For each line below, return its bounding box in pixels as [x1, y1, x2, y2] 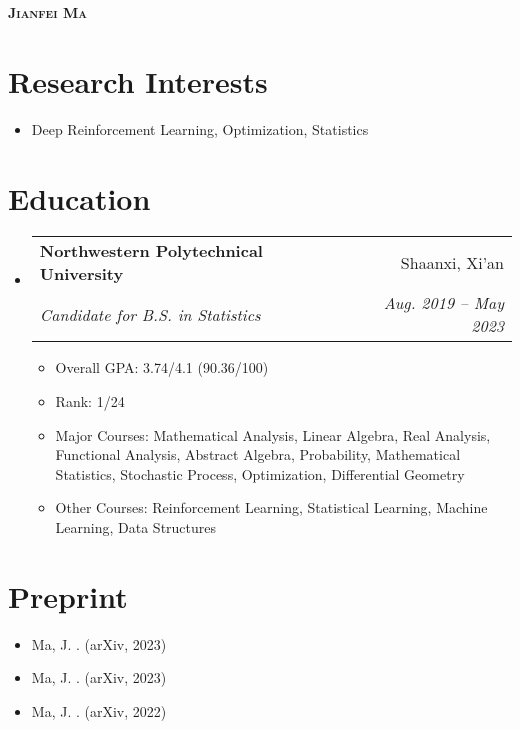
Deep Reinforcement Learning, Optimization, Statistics [31, 118, 369, 139]
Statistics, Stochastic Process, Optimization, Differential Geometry [55, 463, 465, 484]
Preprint [8, 575, 128, 616]
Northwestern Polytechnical [39, 239, 263, 263]
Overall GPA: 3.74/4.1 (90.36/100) [55, 357, 269, 378]
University [39, 262, 124, 286]
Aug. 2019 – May [383, 291, 504, 315]
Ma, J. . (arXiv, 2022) [31, 700, 167, 721]
